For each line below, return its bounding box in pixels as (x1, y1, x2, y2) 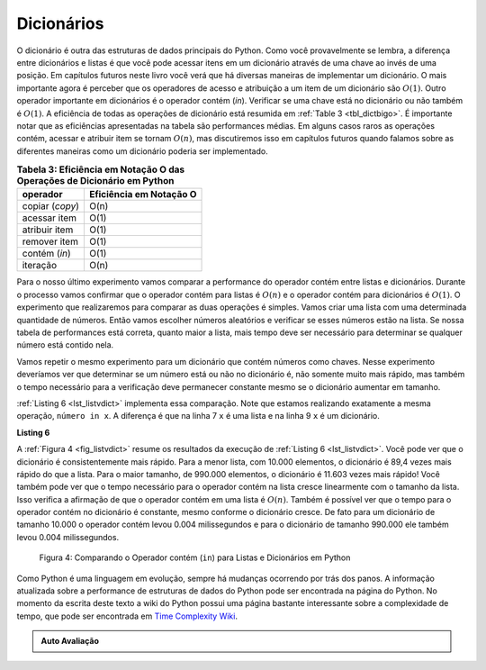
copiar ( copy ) (22, 200, 80, 213)
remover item (22, 235, 78, 248)
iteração (22, 259, 58, 272)
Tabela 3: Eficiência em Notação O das (16, 163, 184, 176)
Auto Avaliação (40, 636, 99, 647)
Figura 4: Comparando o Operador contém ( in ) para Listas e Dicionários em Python (39, 552, 351, 563)
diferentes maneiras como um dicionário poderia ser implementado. (16, 145, 269, 157)
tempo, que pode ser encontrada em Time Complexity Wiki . (16, 611, 238, 621)
